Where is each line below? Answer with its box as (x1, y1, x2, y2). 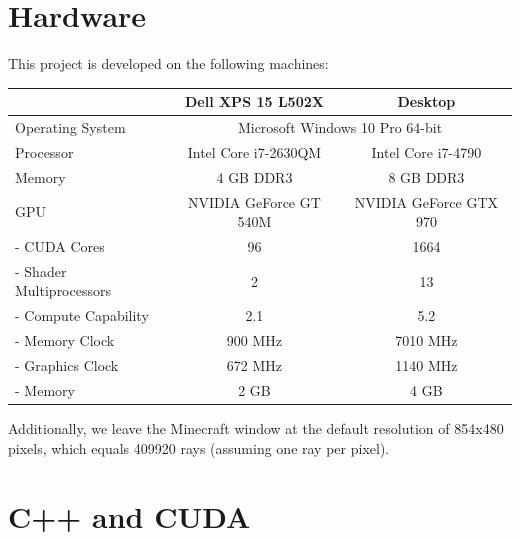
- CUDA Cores (15, 236, 105, 257)
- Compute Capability (15, 305, 149, 326)
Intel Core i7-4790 (371, 141, 482, 162)
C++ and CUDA (8, 496, 251, 537)
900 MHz (226, 330, 283, 351)
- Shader (15, 260, 67, 281)
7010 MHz (395, 330, 458, 351)
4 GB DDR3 (216, 166, 293, 187)
